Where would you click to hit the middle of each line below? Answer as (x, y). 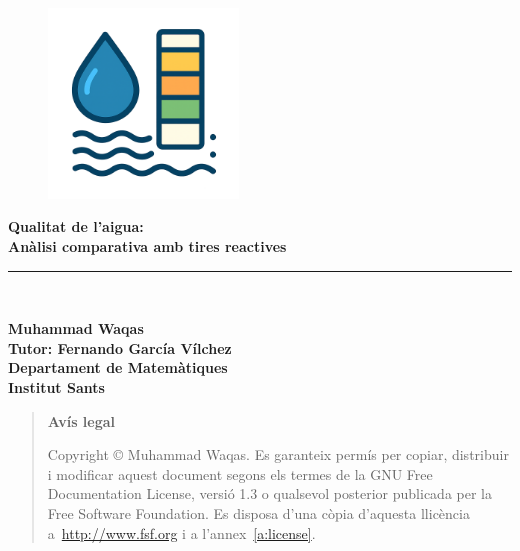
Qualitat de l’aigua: (76, 226)
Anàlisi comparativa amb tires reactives (147, 245)
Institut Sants (56, 386)
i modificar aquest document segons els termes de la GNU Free (240, 473)
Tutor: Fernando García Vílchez (120, 347)
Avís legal (81, 420)
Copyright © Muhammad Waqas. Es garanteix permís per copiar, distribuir (278, 454)
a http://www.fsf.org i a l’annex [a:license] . (181, 532)
